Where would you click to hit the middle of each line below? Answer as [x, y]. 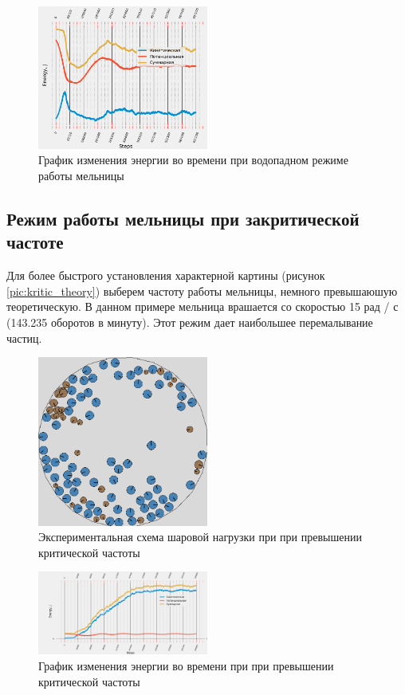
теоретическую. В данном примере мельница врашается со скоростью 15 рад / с [202, 306]
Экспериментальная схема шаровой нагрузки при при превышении [200, 537]
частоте [35, 242]
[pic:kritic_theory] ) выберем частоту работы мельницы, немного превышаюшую [202, 291]
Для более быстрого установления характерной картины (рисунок [166, 275]
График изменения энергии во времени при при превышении [186, 666]
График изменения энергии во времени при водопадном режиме [193, 160]
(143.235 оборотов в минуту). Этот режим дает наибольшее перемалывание [190, 322]
